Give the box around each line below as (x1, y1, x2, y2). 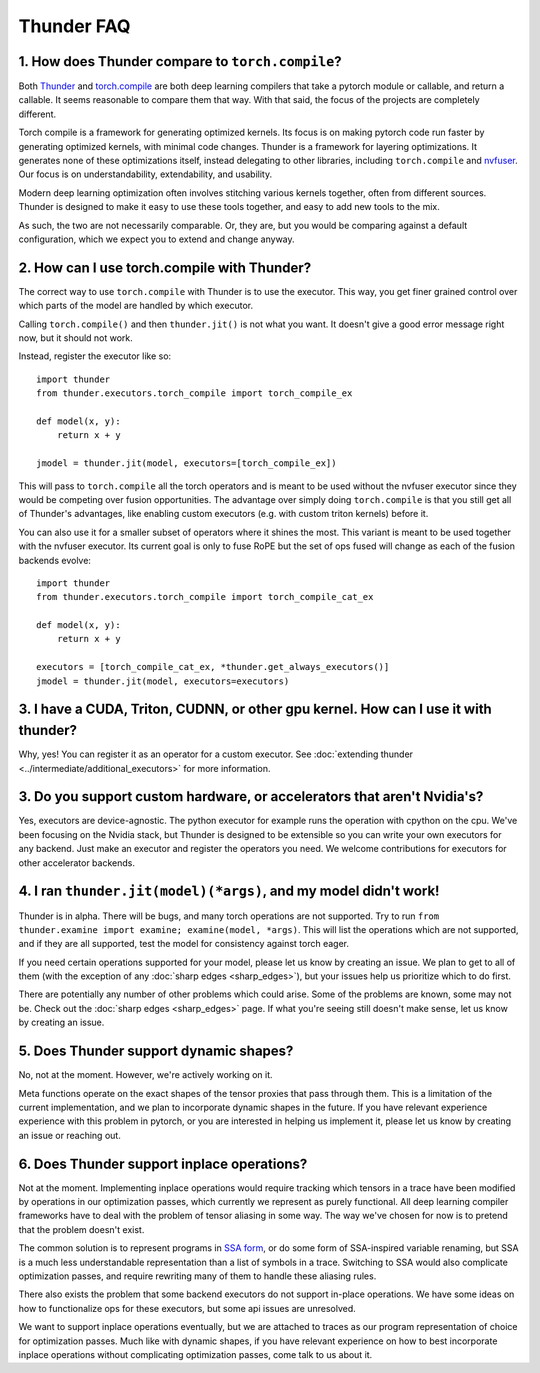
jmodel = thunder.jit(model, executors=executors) (36, 675, 290, 687)
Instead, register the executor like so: (18, 350, 172, 362)
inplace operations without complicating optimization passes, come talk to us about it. (18, 1348, 373, 1360)
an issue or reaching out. (18, 1129, 122, 1141)
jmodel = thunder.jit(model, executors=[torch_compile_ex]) (36, 458, 337, 469)
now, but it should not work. (18, 332, 134, 344)
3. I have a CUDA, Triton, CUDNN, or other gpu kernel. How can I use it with (18, 701, 492, 718)
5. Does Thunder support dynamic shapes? (18, 1043, 294, 1060)
